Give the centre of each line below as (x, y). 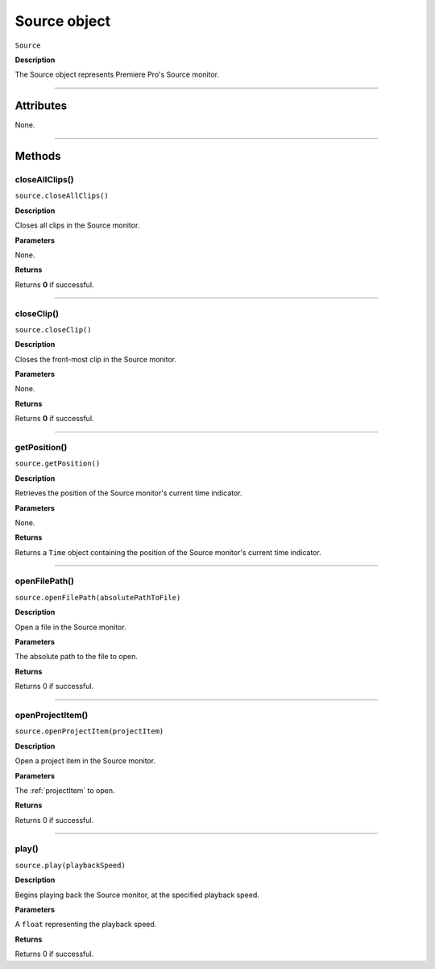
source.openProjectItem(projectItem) (89, 731)
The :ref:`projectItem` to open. (65, 790)
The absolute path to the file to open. (77, 657)
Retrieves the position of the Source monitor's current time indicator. (128, 493)
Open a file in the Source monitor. (70, 627)
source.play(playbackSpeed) (70, 865)
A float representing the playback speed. (86, 925)
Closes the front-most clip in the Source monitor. (96, 359)
